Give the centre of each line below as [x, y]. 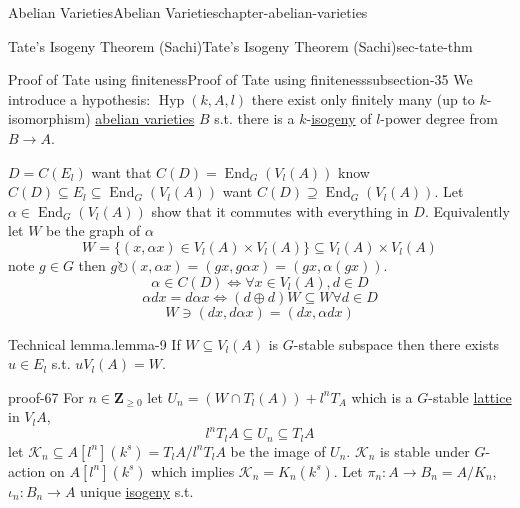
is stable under [425, 450]
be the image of [278, 450]
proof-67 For [46, 396]
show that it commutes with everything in [280, 210]
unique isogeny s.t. [137, 490]
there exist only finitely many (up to [363, 98]
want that [121, 171]
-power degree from [439, 118]
